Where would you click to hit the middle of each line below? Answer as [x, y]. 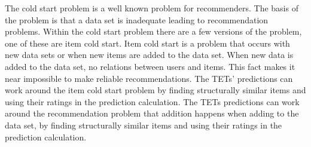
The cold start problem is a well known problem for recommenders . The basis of [152, 8]
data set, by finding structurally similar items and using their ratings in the [144, 125]
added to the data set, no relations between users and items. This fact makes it [150, 66]
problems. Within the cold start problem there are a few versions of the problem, [153, 31]
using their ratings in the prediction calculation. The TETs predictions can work [152, 101]
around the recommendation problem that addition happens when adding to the [152, 113]
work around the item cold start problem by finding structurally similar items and [155, 90]
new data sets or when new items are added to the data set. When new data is [149, 55]
